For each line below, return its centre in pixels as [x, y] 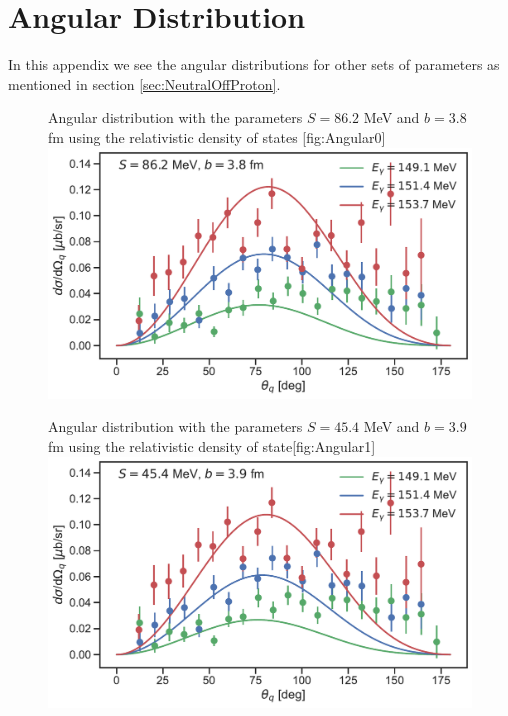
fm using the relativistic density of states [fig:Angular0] [217, 136]
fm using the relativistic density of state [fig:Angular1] [212, 446]
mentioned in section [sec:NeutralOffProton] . [144, 83]
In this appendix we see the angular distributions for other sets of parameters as [254, 64]
